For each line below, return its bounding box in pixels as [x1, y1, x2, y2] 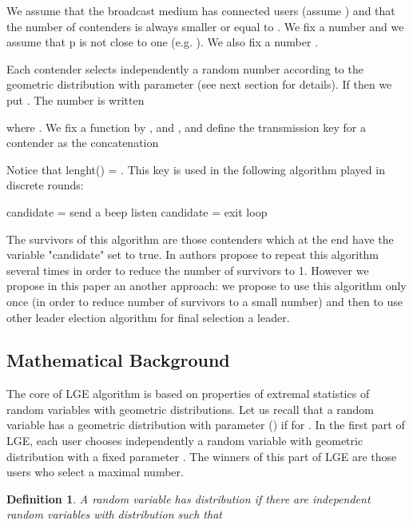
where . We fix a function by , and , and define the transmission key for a [6, 118, 366, 135]
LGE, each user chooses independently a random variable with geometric [6, 432, 363, 449]
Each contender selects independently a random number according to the [6, 60, 363, 77]
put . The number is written [6, 91, 145, 108]
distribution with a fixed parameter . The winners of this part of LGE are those [6, 447, 397, 464]
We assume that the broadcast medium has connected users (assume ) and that [6, 2, 395, 18]
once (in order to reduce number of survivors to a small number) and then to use [6, 292, 403, 309]
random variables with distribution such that [6, 506, 222, 523]
